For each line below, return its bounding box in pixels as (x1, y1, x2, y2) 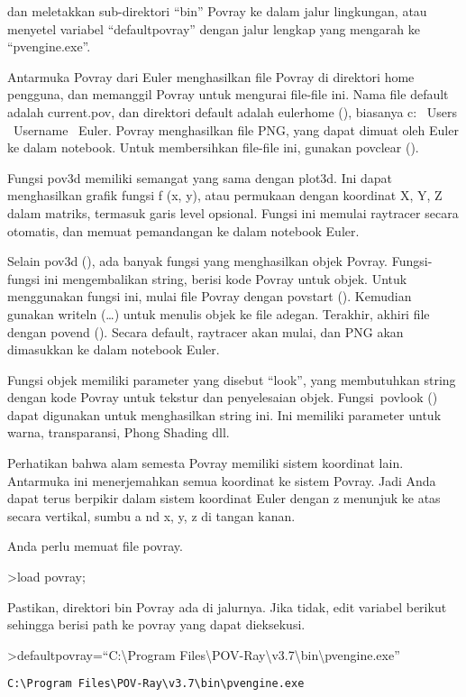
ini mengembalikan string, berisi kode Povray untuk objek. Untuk (43, 269, 407, 288)
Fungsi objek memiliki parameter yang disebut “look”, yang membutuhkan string (7, 370, 456, 389)
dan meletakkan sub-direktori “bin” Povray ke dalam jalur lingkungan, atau (7, 2, 427, 20)
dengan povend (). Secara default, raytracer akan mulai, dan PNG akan (7, 322, 404, 341)
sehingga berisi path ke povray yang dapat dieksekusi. (7, 615, 306, 634)
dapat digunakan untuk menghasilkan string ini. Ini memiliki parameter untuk (7, 405, 442, 424)
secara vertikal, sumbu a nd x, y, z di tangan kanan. (7, 506, 296, 525)
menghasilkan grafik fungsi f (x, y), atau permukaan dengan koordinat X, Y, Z (7, 186, 443, 205)
